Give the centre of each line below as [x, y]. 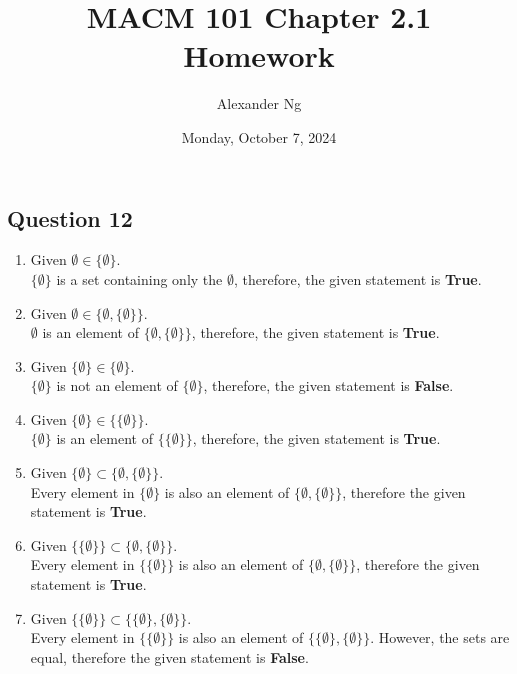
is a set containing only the [139, 278]
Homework [259, 55]
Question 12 [70, 217]
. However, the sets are [440, 637]
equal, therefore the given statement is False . [169, 656]
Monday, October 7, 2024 [259, 136]
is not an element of [117, 385]
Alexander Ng [259, 103]
